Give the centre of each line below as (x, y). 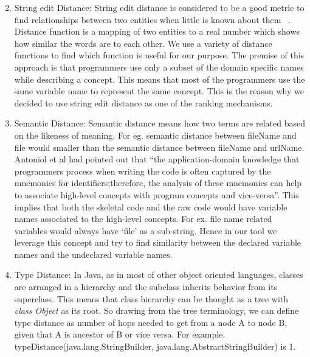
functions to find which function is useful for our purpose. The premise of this (159, 55)
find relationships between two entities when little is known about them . (152, 19)
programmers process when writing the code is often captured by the (143, 171)
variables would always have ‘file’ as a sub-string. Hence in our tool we (146, 230)
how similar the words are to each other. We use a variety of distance (143, 43)
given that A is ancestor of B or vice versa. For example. (120, 334)
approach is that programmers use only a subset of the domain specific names (159, 67)
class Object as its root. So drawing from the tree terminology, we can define (157, 310)
